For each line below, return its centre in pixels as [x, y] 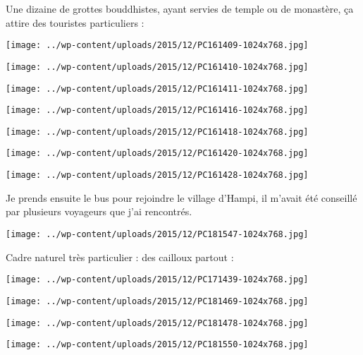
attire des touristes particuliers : [75, 22]
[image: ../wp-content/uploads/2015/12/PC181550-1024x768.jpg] [157, 345]
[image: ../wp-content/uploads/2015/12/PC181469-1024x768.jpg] [157, 301]
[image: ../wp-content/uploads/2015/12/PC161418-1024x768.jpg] [157, 132]
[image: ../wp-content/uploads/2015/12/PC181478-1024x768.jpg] [157, 323]
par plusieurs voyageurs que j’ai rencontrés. [99, 211]
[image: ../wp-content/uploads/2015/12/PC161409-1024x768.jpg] [157, 46]
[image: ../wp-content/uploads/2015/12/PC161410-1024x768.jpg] [157, 67]
